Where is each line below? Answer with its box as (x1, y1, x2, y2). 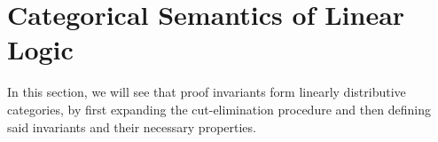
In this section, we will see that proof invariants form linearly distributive (7, 83, 406, 101)
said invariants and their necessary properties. (7, 117, 256, 136)
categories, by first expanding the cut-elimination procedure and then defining (7, 99, 431, 118)
